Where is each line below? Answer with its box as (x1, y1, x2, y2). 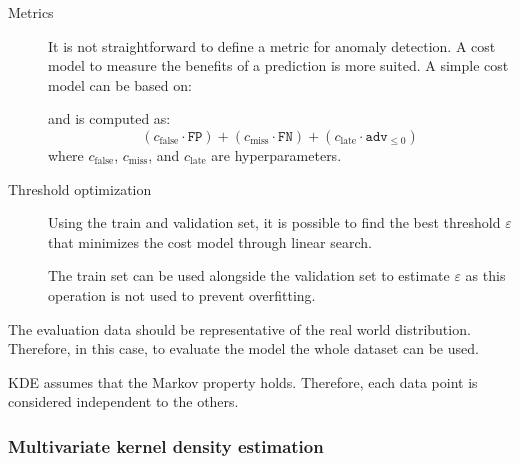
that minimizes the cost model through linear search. (48, 231, 372, 252)
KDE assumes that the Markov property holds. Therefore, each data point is (8, 371, 478, 392)
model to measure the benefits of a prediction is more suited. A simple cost (48, 55, 509, 76)
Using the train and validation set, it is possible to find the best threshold (48, 212, 501, 233)
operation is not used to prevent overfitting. (48, 284, 316, 305)
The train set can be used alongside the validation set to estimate (48, 265, 450, 286)
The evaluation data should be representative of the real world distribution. (8, 318, 471, 339)
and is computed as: (48, 108, 171, 129)
